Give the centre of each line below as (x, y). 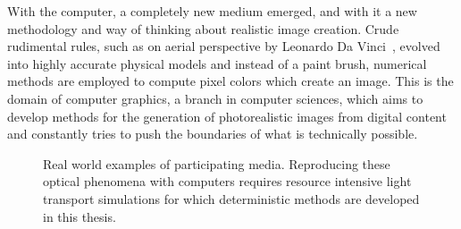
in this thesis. (80, 216)
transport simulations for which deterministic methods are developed (231, 198)
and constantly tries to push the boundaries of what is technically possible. (213, 134)
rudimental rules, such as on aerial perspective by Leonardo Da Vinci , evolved (224, 46)
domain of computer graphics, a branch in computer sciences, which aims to (215, 98)
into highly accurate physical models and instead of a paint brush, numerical (217, 63)
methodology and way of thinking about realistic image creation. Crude (203, 28)
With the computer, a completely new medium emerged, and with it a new (212, 11)
